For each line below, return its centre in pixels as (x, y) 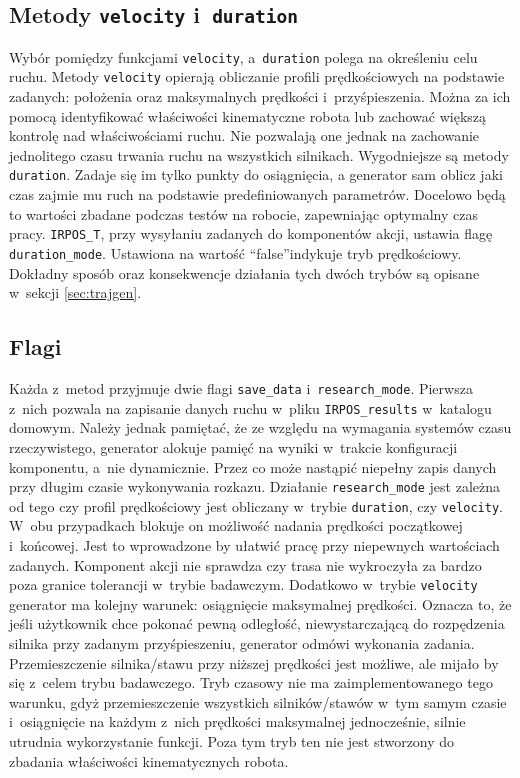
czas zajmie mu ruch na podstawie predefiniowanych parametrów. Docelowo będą (257, 194)
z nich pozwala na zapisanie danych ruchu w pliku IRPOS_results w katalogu (250, 407)
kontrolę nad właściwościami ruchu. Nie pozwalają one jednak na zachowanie (244, 135)
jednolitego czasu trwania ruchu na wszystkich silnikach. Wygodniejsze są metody (259, 154)
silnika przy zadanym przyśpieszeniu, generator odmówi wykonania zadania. (242, 643)
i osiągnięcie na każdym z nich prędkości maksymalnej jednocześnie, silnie (237, 721)
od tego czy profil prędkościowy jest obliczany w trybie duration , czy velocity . (256, 505)
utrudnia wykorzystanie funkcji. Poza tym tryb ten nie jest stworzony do (232, 741)
